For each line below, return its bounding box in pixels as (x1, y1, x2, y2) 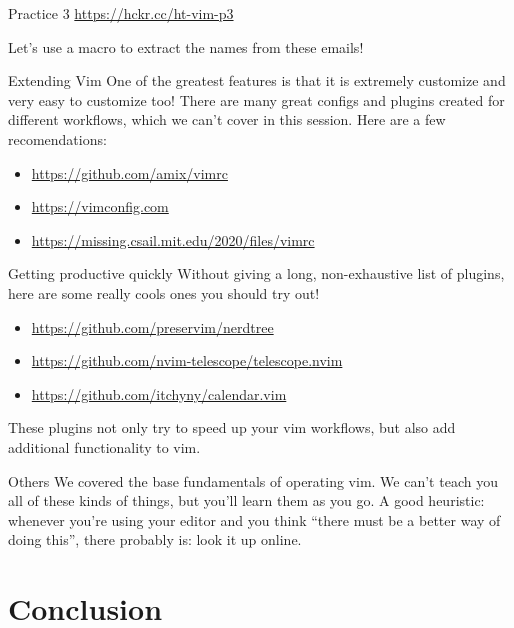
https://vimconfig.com (31, 196, 169, 217)
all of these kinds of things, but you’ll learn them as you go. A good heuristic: (8, 490, 485, 511)
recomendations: (8, 128, 107, 149)
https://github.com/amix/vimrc (31, 162, 228, 183)
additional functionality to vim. (8, 436, 201, 457)
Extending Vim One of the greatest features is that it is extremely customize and (8, 70, 506, 91)
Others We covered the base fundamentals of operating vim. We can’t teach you (8, 470, 498, 491)
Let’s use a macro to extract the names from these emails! (8, 36, 364, 57)
